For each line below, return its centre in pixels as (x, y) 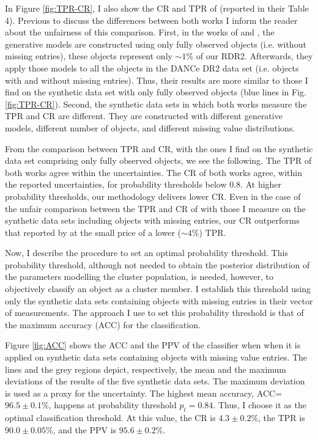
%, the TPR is (278, 418)
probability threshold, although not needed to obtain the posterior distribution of (157, 264)
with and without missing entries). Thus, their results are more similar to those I (157, 80)
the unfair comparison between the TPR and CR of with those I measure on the (155, 208)
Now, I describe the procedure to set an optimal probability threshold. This (146, 253)
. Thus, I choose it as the (260, 405)
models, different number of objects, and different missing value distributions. (150, 127)
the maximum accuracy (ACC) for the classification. (103, 324)
